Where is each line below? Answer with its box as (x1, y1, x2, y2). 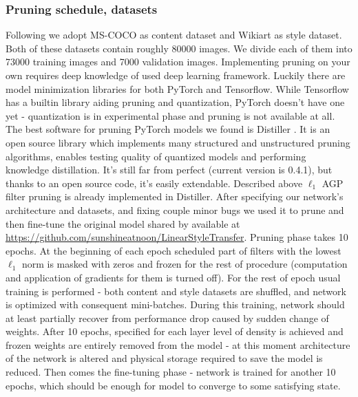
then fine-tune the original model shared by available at (6, 216, 240, 230)
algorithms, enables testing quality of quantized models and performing (6, 149, 306, 163)
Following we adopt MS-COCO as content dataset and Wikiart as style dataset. (6, 28, 342, 42)
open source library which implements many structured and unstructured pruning (6, 135, 350, 149)
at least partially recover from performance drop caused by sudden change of (6, 310, 329, 325)
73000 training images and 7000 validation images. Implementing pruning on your (6, 54, 350, 69)
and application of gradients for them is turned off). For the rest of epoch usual (6, 270, 341, 284)
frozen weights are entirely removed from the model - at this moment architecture (6, 337, 350, 352)
